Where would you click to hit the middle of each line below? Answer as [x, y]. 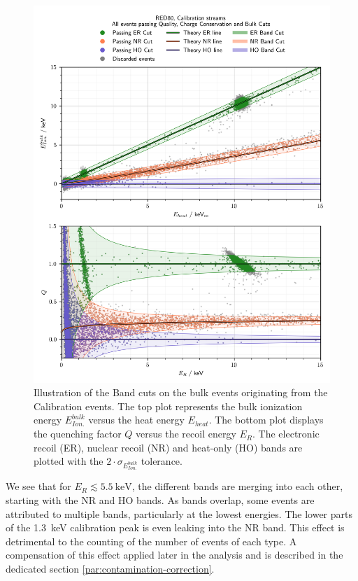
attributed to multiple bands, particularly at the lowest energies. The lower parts [179, 513]
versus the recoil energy [186, 434]
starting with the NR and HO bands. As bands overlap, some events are [160, 499]
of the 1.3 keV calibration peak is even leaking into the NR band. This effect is [175, 527]
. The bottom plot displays [266, 420]
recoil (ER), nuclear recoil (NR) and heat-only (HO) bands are [168, 447]
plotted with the [69, 461]
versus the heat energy [136, 420]
